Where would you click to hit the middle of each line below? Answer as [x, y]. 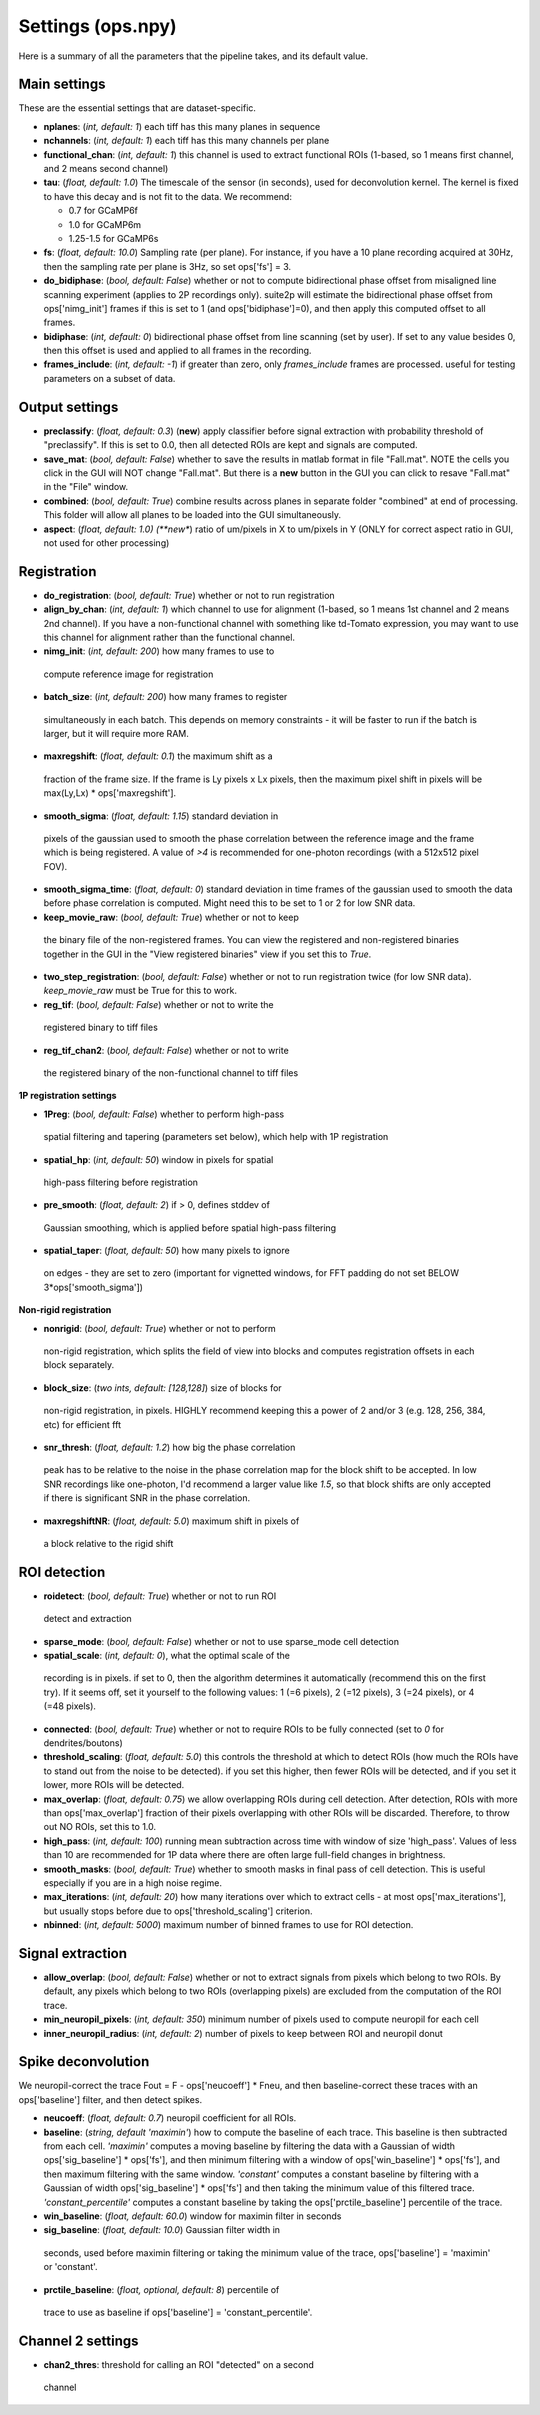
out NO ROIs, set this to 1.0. [100, 1827]
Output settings [68, 406]
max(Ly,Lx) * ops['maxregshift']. [110, 793]
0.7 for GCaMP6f [103, 211]
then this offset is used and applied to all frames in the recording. [177, 351]
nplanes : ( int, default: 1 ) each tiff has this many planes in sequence [182, 126]
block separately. [79, 1365]
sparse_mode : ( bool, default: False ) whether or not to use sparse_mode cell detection [221, 1641]
